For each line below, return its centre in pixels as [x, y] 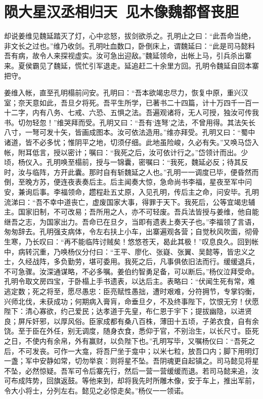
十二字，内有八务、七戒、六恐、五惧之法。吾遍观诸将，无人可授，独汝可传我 [131, 112]
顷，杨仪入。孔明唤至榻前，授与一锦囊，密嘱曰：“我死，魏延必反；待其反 [126, 162]
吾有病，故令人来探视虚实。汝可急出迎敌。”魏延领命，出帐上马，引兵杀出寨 [128, 56]
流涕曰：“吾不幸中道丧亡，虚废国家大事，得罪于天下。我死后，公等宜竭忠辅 [130, 202]
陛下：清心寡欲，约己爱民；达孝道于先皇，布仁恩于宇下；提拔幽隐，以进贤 [128, 311]
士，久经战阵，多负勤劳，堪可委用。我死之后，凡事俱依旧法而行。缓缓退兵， [131, 261]
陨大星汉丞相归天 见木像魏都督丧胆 [122, 11]
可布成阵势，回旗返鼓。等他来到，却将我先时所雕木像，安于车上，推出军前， [131, 380]
